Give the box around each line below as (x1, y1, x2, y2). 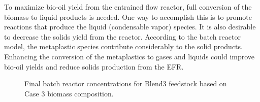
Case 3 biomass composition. (24, 88, 114, 98)
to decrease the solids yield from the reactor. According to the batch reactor (4, 31, 241, 42)
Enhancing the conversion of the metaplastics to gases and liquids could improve (4, 51, 255, 61)
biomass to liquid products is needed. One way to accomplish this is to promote (4, 11, 252, 22)
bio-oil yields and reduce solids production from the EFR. (4, 61, 184, 72)
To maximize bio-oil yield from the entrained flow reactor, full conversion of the (4, 2, 252, 12)
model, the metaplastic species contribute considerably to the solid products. (4, 41, 243, 52)
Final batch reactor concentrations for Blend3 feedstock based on (24, 78, 227, 89)
